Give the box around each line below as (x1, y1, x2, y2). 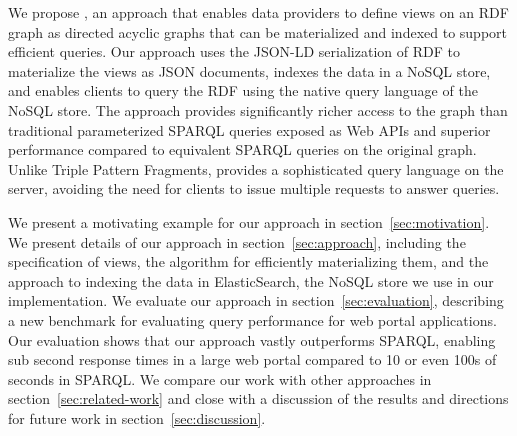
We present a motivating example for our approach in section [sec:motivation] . (8, 211, 490, 232)
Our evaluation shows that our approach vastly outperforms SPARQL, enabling (8, 329, 496, 350)
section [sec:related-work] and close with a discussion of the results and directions (8, 388, 509, 409)
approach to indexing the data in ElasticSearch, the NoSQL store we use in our (8, 270, 494, 291)
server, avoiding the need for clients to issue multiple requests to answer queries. (8, 178, 500, 199)
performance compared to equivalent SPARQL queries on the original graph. (8, 139, 477, 160)
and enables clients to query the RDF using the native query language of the (8, 80, 478, 101)
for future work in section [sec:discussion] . (8, 407, 266, 428)
